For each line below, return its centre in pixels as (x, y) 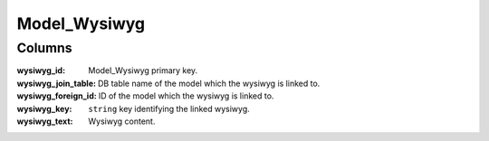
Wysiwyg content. (122, 121)
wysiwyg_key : (44, 108)
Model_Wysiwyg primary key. (143, 70)
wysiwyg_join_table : (57, 83)
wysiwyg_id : (41, 70)
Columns (44, 48)
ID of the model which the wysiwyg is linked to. (186, 96)
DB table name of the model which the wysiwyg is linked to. (209, 83)
